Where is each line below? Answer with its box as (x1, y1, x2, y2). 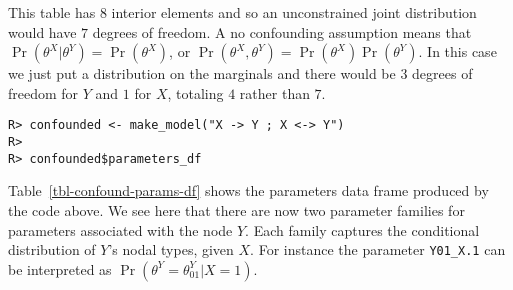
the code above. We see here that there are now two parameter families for (8, 199, 465, 220)
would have (8, 21, 77, 42)
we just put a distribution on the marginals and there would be (8, 63, 396, 84)
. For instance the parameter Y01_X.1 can (250, 239, 506, 260)
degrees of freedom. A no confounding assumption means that (92, 21, 472, 42)
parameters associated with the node (8, 219, 233, 240)
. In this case (418, 41, 497, 62)
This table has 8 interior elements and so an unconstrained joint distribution (8, 2, 477, 22)
